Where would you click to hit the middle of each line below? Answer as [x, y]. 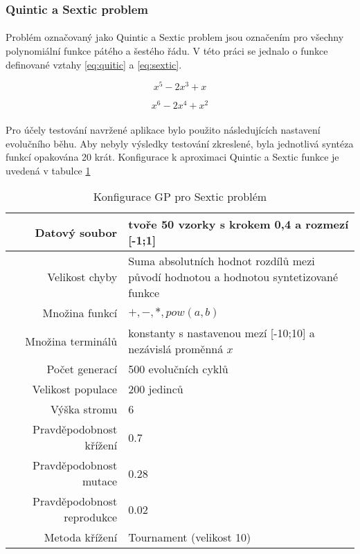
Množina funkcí [80, 313]
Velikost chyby [82, 277]
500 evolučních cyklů [178, 369]
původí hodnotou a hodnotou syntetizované [233, 277]
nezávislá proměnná [176, 349]
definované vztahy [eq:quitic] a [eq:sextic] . [94, 64]
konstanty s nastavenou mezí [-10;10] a [222, 333]
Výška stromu [84, 409]
